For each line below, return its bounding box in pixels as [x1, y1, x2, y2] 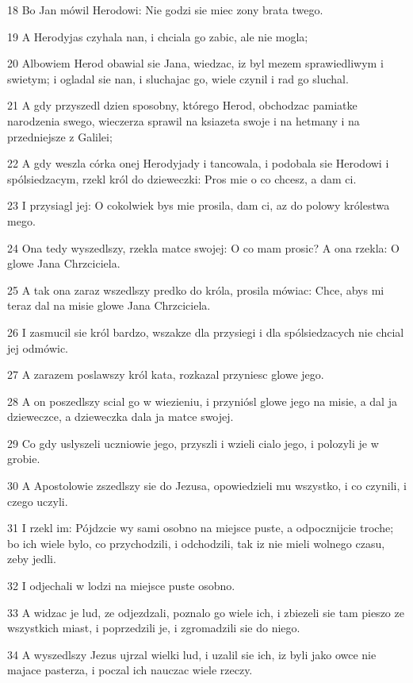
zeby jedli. [7, 550, 56, 567]
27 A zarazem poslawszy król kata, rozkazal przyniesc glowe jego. [7, 366, 324, 383]
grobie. [7, 450, 40, 467]
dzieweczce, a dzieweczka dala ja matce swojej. [7, 408, 234, 425]
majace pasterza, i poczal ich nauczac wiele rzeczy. [7, 662, 253, 678]
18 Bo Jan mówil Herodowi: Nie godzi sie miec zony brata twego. [7, 2, 323, 17]
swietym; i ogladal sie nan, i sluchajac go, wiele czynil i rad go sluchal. [7, 70, 349, 87]
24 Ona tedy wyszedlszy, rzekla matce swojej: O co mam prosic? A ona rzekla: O [7, 239, 400, 256]
